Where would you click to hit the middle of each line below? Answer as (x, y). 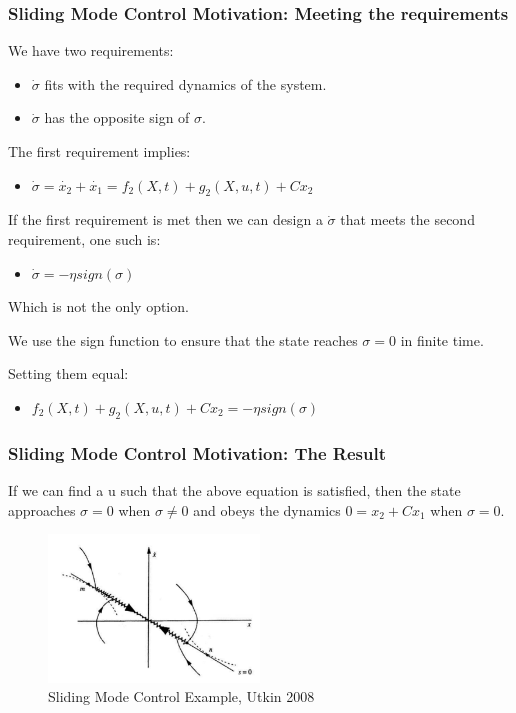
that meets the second (407, 219)
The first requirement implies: (99, 151)
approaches (42, 509)
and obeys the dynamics (267, 509)
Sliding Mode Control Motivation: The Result (197, 452)
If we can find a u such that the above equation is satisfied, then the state (234, 489)
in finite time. (442, 339)
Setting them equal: (68, 373)
